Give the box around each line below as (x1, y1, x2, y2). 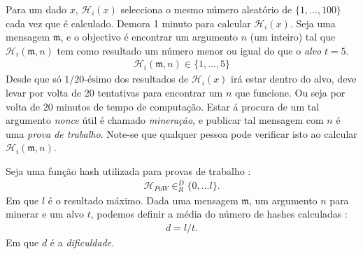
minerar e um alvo (6, 206, 85, 221)
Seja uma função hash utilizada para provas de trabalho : (6, 163, 251, 178)
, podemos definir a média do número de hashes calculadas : (90, 206, 348, 221)
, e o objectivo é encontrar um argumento (60, 29, 239, 44)
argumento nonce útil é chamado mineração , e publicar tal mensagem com (6, 113, 324, 127)
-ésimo (84, 75, 112, 85)
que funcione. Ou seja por (234, 85, 346, 99)
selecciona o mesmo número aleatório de (120, 2, 292, 16)
